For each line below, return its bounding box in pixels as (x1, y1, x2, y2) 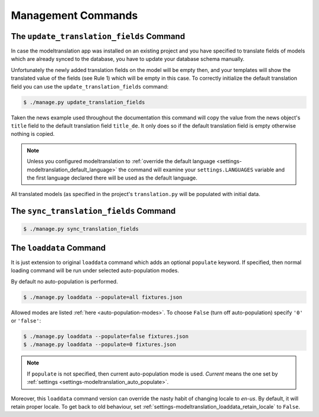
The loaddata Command (11, 243, 106, 253)
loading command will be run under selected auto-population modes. (11, 267, 180, 274)
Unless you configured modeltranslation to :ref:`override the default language (27, 158, 216, 165)
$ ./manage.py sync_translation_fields (23, 226, 139, 233)
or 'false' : (11, 317, 41, 324)
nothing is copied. (11, 131, 55, 138)
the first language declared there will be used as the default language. (27, 174, 198, 181)
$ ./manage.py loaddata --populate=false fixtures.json (23, 333, 189, 340)
